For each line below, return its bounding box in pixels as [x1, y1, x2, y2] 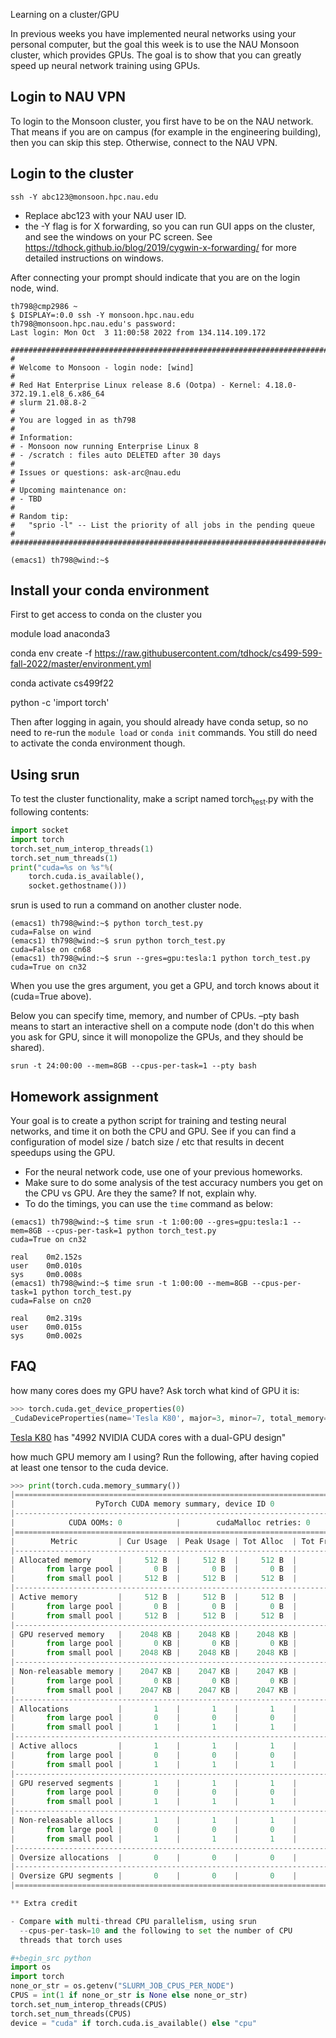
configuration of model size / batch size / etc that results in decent [10, 1135, 285, 1148]
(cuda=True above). [10, 990, 92, 1003]
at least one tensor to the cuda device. [10, 1461, 169, 1473]
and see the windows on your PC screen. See [24, 230, 213, 243]
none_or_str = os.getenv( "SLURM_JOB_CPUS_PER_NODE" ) [10, 1981, 235, 1991]
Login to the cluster [10, 165, 134, 183]
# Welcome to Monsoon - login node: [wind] [10, 362, 195, 373]
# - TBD [10, 494, 43, 504]
